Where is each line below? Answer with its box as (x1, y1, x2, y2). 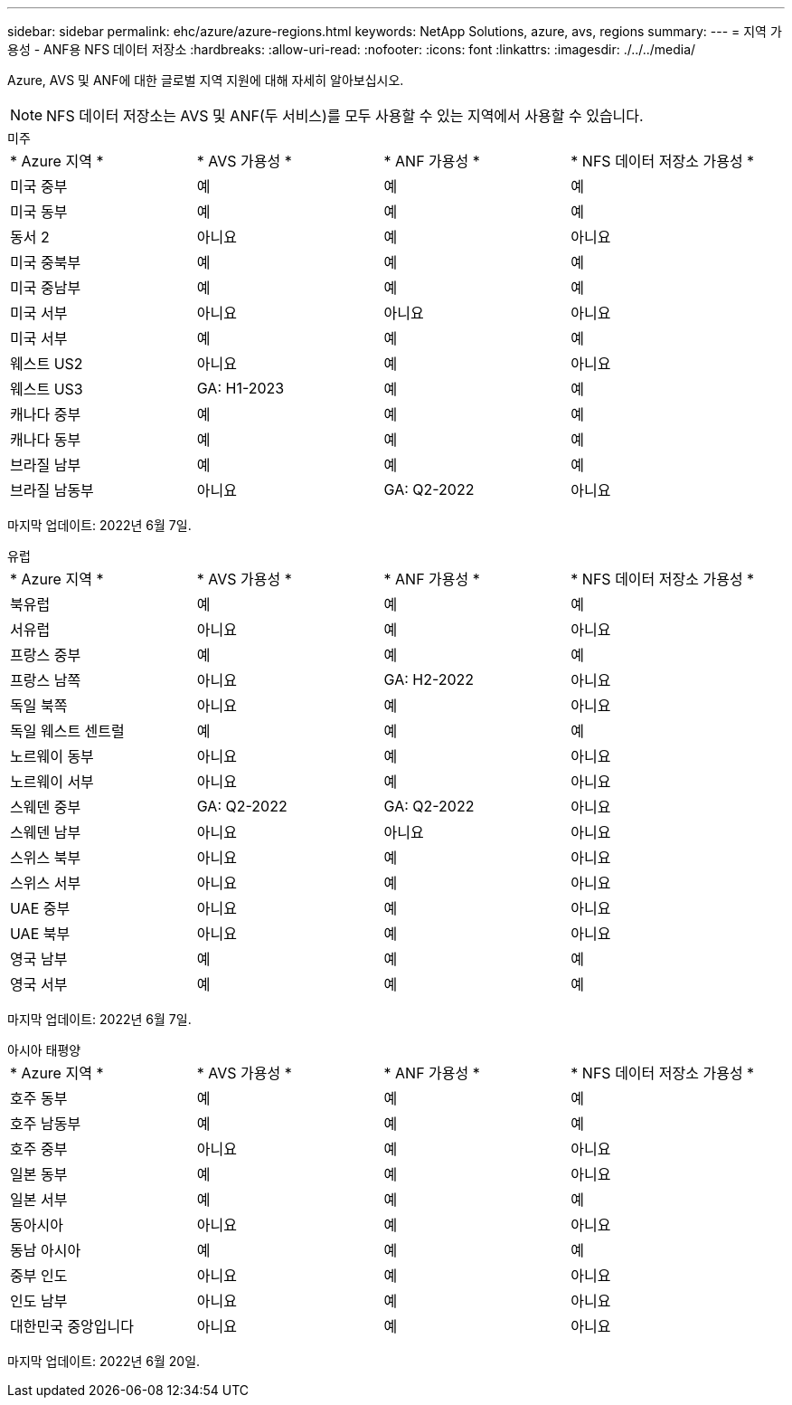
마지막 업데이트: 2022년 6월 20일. (7, 1353, 201, 1369)
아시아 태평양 (7, 1042, 81, 1058)
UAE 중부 (10, 899, 71, 917)
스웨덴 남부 (10, 823, 81, 841)
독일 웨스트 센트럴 (10, 722, 125, 740)
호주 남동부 (10, 1115, 81, 1133)
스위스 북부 (10, 849, 81, 867)
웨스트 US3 (10, 380, 83, 398)
